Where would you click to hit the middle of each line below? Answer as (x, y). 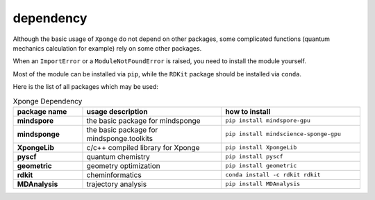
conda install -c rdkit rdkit (273, 175)
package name (42, 111)
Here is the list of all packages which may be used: (86, 87)
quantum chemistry (118, 156)
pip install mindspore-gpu (268, 120)
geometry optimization (123, 165)
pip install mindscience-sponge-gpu (283, 134)
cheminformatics (114, 175)
